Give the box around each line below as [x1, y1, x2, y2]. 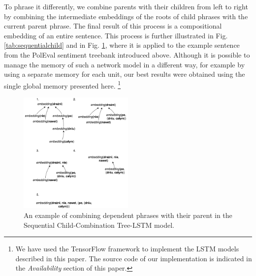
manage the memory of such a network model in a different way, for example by [4, 59, 245, 69]
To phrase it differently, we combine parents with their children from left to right [4, 1, 248, 11]
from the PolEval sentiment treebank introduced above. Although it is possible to [4, 49, 250, 60]
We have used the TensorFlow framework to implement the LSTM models [15, 244, 239, 254]
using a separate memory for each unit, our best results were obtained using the [4, 69, 245, 79]
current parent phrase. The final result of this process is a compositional [4, 21, 222, 31]
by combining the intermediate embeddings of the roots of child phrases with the [4, 11, 248, 21]
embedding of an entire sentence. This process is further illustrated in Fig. [4, 30, 228, 40]
